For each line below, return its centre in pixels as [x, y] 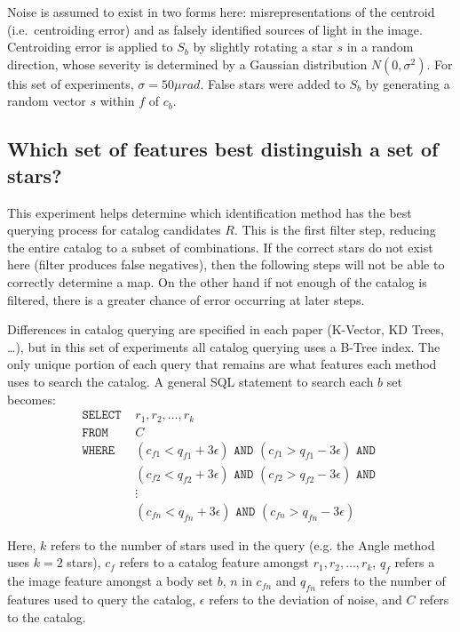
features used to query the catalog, [102, 599]
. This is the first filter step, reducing [335, 230]
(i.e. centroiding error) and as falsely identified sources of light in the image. [215, 29]
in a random [380, 47]
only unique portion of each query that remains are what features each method [222, 364]
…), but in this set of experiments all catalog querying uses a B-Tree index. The [224, 346]
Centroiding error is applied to [90, 47]
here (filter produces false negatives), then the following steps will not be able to [226, 264]
